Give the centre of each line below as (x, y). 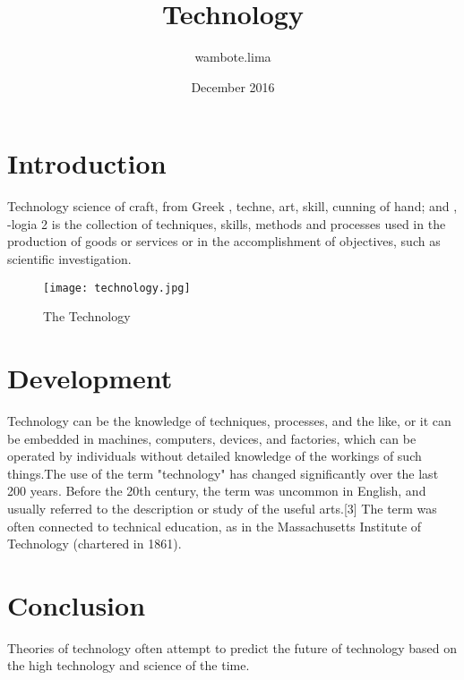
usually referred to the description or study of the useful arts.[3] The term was (222, 508)
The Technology (87, 316)
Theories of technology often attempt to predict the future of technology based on (232, 647)
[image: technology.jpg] (117, 288)
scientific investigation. (69, 259)
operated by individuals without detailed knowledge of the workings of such (215, 456)
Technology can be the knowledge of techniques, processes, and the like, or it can (229, 421)
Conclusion (77, 604)
